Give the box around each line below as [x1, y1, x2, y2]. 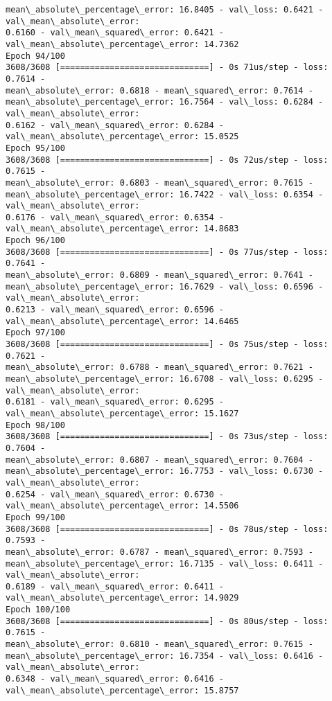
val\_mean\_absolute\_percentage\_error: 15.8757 [6, 685, 239, 695]
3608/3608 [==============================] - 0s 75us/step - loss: [6, 339, 329, 350]
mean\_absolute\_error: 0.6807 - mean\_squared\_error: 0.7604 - [6, 454, 313, 465]
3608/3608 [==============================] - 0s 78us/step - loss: [6, 524, 329, 534]
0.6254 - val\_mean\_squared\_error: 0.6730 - [6, 489, 224, 499]
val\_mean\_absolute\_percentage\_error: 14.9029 [6, 593, 239, 603]
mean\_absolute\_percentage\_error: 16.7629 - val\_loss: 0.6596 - [6, 281, 324, 292]
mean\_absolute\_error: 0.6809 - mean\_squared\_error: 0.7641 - [6, 270, 313, 281]
